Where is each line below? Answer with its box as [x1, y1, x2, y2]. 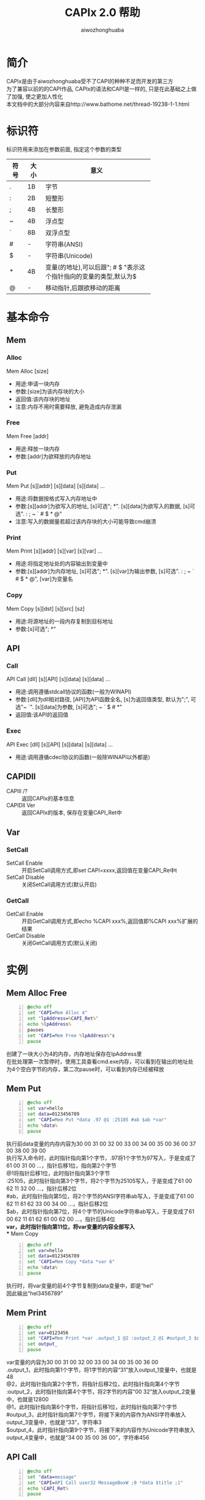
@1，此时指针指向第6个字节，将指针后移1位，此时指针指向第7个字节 [6, 1403, 178, 1411]
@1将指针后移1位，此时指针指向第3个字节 [6, 1170, 110, 1177]
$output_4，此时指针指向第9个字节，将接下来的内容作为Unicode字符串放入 [6, 1427, 195, 1434]
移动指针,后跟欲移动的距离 [45, 283, 121, 292]
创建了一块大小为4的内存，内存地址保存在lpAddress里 [6, 1050, 142, 1058]
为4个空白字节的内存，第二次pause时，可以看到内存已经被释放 [6, 1065, 165, 1073]
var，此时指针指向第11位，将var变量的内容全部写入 [6, 1223, 135, 1230]
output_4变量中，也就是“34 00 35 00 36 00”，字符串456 [6, 1434, 149, 1441]
